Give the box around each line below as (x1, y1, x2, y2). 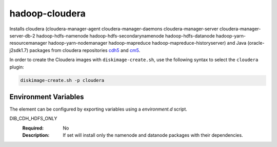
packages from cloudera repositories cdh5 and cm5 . (29, 47, 141, 53)
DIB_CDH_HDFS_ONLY (9, 116, 57, 122)
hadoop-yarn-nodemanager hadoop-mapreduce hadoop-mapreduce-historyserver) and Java (48, 40, 247, 46)
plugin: (9, 64, 24, 70)
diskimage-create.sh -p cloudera (20, 78, 105, 83)
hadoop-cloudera (9, 8, 86, 19)
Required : (22, 125, 44, 131)
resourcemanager (9, 40, 47, 46)
